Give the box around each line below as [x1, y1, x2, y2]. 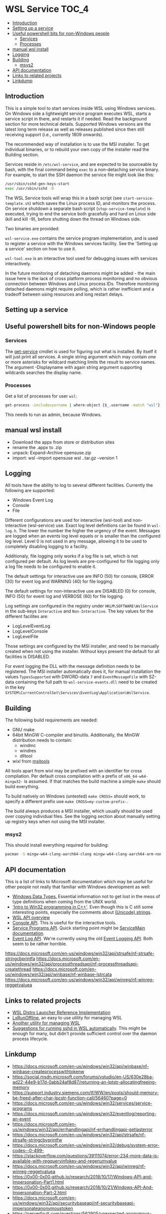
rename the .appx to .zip [12, 444, 62, 450]
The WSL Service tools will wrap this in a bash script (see [5, 195, 122, 201]
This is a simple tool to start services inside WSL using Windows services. [5, 105, 156, 111]
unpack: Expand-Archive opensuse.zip [12, 450, 91, 455]
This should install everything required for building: [5, 842, 109, 848]
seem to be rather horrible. [12, 941, 67, 947]
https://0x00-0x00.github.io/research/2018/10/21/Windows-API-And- [12, 1184, 154, 1190]
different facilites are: [5, 613, 48, 619]
